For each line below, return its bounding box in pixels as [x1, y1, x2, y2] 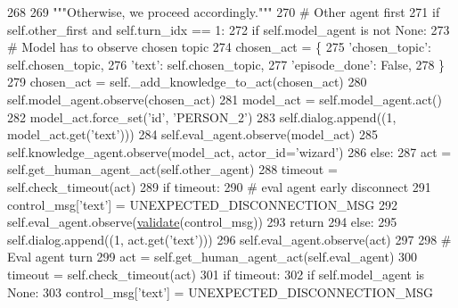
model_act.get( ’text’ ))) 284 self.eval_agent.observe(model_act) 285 [7, 125, 378, 144]
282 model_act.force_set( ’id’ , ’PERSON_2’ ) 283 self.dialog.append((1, [7, 107, 397, 126]
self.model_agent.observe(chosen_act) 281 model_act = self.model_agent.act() [7, 89, 442, 108]
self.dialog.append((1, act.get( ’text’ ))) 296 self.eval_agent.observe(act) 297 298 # [7, 229, 452, 248]
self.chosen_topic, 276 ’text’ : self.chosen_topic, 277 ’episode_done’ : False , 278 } [7, 54, 446, 73]
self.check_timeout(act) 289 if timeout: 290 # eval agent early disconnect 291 [7, 177, 431, 196]
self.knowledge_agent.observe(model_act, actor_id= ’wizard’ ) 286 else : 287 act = [7, 142, 452, 161]
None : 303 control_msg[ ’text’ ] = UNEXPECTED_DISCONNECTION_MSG [7, 282, 434, 301]
